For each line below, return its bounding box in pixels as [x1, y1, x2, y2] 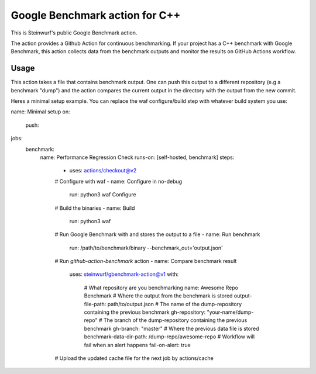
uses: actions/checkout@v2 [69, 167, 137, 174]
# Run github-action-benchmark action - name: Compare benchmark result [54, 258, 237, 265]
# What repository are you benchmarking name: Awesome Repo [84, 284, 238, 291]
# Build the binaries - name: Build [54, 205, 135, 212]
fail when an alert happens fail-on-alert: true [84, 341, 191, 348]
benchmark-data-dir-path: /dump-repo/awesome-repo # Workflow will [84, 333, 255, 340]
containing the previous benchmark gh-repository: [84, 309, 206, 316]
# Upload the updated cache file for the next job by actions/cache [54, 355, 214, 362]
